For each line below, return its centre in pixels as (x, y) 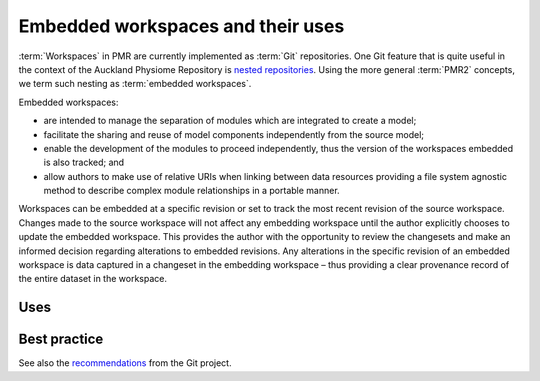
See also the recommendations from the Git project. (125, 363)
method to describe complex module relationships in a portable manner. (191, 191)
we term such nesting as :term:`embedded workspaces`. (135, 84)
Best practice (61, 339)
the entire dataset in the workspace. (92, 279)
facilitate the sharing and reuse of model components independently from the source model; (234, 134)
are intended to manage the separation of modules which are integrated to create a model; (230, 121)
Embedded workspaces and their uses (181, 26)
